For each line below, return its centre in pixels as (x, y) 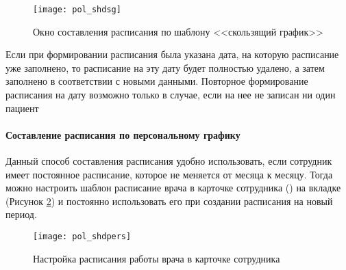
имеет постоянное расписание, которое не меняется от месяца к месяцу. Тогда (169, 174)
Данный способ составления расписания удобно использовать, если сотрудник (169, 161)
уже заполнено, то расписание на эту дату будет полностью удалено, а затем (165, 67)
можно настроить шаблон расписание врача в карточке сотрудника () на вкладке (173, 188)
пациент (22, 108)
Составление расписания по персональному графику (123, 134)
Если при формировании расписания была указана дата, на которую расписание (172, 54)
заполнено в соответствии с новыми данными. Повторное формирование (157, 81)
